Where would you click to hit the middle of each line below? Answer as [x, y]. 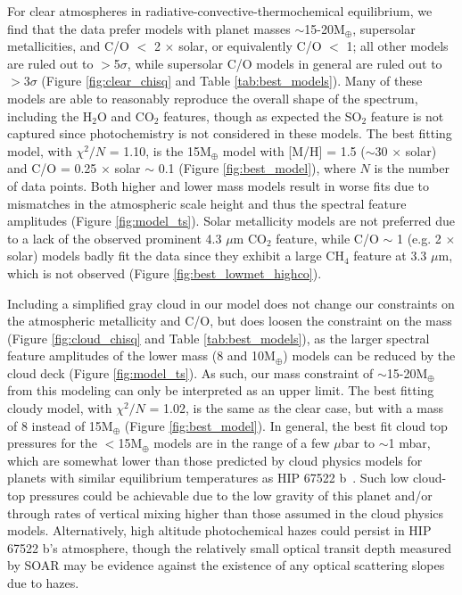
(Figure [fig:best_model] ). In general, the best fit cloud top [286, 425]
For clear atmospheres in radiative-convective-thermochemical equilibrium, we [220, 11]
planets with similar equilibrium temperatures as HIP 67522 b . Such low [208, 478]
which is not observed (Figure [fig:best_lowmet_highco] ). [165, 273]
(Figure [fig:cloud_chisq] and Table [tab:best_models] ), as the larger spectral [219, 338]
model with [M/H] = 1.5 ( [294, 150]
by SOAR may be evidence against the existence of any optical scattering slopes [226, 565]
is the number [412, 168]
